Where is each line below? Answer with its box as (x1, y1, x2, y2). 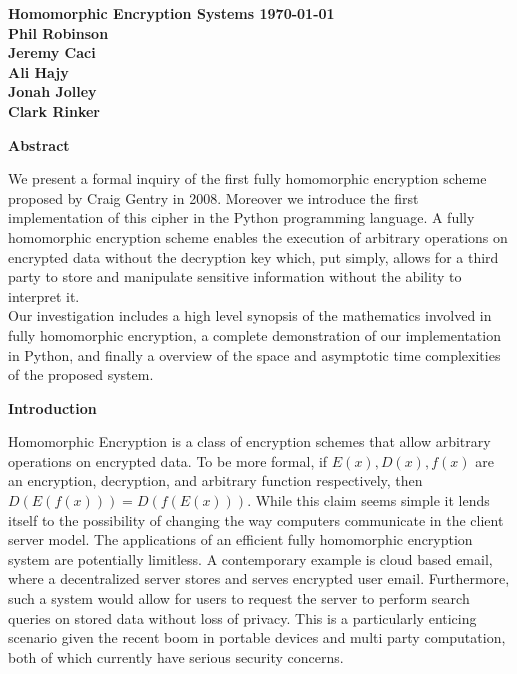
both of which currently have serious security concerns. (8, 646, 344, 667)
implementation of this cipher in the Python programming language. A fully (8, 207, 475, 228)
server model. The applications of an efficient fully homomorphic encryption (8, 529, 473, 550)
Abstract (8, 134, 70, 155)
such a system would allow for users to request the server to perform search (8, 588, 470, 609)
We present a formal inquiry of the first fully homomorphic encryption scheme (8, 168, 487, 189)
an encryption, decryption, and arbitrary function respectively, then (8, 470, 423, 491)
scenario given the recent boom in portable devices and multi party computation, (8, 627, 506, 648)
